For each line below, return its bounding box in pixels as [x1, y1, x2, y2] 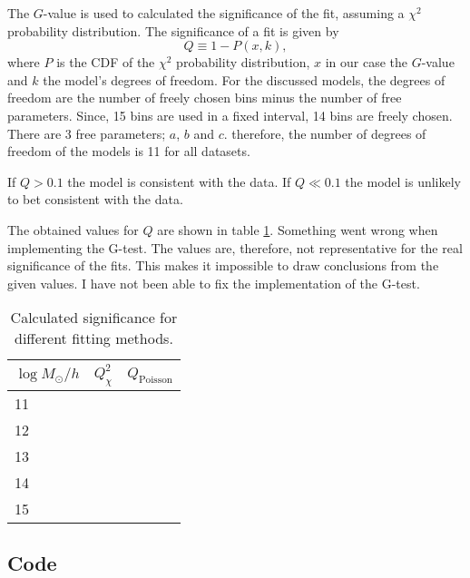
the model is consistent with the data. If [67, 171, 291, 191]
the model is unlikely [345, 171, 462, 191]
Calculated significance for [10, 307, 178, 328]
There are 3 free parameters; [7, 123, 166, 142]
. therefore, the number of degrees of [223, 123, 426, 142]
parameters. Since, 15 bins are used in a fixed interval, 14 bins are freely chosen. [7, 105, 453, 124]
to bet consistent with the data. [7, 190, 183, 209]
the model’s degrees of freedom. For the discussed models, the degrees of [43, 70, 446, 89]
